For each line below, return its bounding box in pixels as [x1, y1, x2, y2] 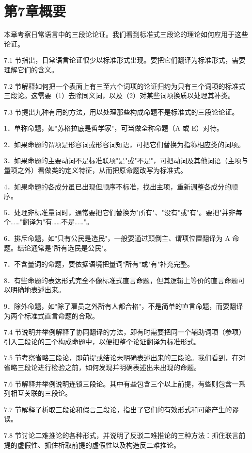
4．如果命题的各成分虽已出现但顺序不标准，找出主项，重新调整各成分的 [4, 181, 231, 191]
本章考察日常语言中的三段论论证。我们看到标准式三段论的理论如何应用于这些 [4, 29, 248, 39]
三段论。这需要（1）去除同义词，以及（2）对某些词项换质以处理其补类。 [4, 90, 235, 101]
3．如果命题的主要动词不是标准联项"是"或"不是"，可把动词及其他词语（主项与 [4, 155, 248, 166]
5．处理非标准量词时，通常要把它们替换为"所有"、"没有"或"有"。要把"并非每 [4, 207, 242, 217]
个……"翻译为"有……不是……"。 [4, 217, 93, 227]
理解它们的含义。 [4, 64, 58, 74]
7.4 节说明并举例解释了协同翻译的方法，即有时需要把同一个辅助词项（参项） [4, 327, 246, 337]
